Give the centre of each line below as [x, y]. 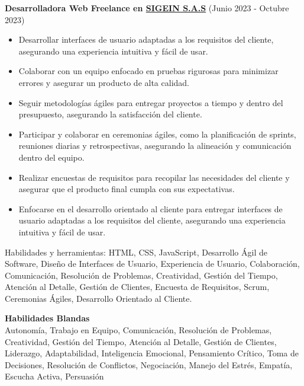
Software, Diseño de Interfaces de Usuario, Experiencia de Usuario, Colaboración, [152, 264]
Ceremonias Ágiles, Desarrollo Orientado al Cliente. [98, 298]
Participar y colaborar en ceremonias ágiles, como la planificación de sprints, [157, 134]
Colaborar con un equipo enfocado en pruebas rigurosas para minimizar [148, 71]
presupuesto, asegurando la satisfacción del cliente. [110, 114]
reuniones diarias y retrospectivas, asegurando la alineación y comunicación [155, 146]
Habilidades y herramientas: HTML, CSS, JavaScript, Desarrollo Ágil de [136, 252]
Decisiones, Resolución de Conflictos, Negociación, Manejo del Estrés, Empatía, [149, 364]
